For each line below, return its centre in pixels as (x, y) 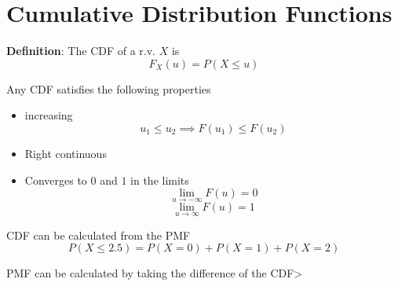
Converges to (56, 180)
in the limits (160, 180)
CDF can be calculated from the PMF (99, 235)
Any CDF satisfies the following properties (109, 88)
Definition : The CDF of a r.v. (81, 51)
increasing (49, 115)
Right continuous (66, 153)
